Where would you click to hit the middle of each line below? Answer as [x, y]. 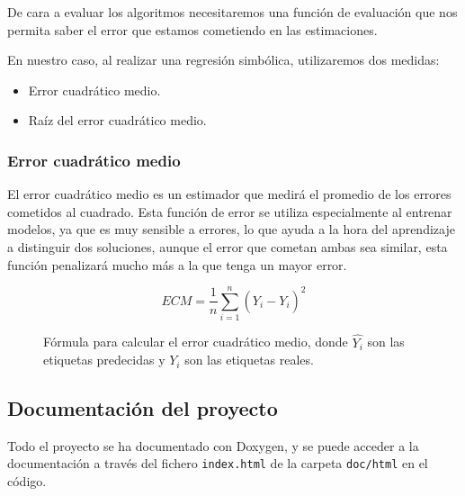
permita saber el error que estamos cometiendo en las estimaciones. [192, 29]
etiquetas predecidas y [104, 360]
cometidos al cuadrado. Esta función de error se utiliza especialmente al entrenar [230, 211]
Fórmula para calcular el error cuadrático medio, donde [196, 342]
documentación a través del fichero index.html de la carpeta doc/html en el [218, 463]
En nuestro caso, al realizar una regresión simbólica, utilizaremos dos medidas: [224, 60]
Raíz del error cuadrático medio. [117, 120]
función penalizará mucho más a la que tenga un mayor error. [177, 264]
